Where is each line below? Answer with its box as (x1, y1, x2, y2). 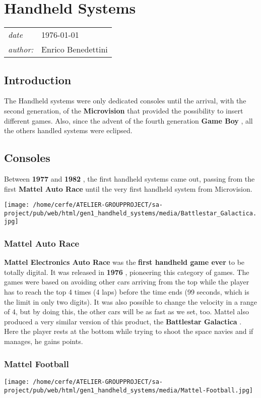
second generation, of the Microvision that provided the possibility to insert (4, 105, 243, 116)
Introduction (4, 72, 72, 87)
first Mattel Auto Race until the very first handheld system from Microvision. (4, 183, 252, 194)
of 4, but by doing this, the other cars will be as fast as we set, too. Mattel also (4, 306, 249, 317)
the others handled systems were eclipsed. (4, 125, 133, 136)
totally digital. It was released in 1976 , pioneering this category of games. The (4, 266, 249, 277)
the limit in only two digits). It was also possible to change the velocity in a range (4, 296, 257, 307)
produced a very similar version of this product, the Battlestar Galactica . (4, 316, 242, 326)
